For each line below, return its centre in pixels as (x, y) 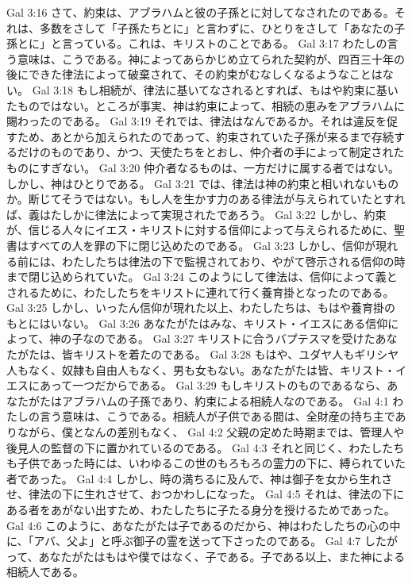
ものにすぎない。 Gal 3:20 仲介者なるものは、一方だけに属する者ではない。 (203, 167)
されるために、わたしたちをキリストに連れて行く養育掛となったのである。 (200, 292)
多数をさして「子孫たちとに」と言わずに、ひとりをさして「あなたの (217, 27)
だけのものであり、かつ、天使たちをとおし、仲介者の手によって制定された (211, 152)
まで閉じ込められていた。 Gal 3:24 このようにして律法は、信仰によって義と (202, 277)
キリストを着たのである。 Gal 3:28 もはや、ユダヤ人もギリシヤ (236, 354)
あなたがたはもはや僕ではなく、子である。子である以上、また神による (221, 556)
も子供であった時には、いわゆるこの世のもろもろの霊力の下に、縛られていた (206, 463)
